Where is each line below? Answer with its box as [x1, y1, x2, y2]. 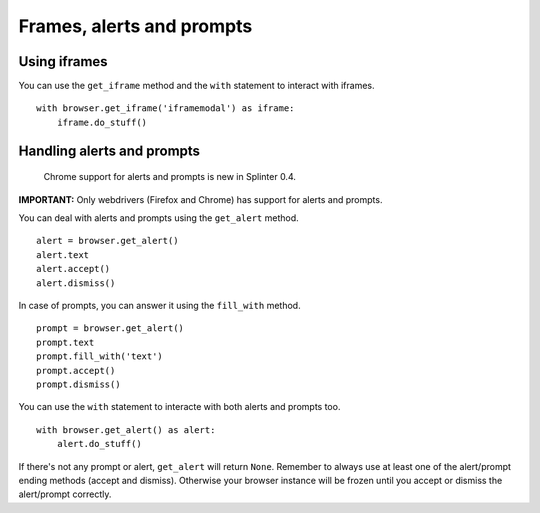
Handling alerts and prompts [18, 142, 200, 159]
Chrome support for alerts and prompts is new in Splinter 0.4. [43, 171, 297, 183]
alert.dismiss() [36, 277, 116, 289]
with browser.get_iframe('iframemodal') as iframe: [36, 103, 295, 114]
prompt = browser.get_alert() [36, 323, 185, 334]
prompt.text [36, 336, 95, 348]
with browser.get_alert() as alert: [36, 424, 216, 435]
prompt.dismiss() [36, 378, 121, 390]
